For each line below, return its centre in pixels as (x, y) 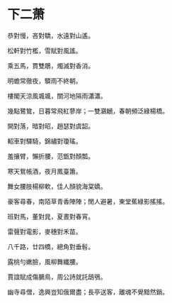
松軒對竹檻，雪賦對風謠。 (45, 50)
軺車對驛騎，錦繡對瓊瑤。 (45, 141)
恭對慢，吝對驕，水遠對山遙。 (51, 35)
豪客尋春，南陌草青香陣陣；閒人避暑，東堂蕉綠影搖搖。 (88, 201)
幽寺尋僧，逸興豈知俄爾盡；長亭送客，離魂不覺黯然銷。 (88, 292)
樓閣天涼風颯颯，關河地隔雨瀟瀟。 (57, 96)
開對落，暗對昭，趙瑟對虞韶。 (51, 126)
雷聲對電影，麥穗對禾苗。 (45, 231)
